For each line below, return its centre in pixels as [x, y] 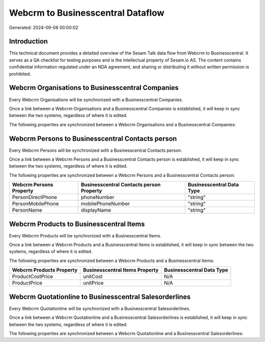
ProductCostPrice [33, 277]
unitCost [93, 277]
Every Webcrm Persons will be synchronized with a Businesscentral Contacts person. [96, 150]
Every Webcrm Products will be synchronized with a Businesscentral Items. [85, 235]
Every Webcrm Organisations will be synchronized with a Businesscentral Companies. [96, 100]
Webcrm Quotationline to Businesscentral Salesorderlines [100, 297]
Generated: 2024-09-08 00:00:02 [44, 28]
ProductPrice [27, 283]
